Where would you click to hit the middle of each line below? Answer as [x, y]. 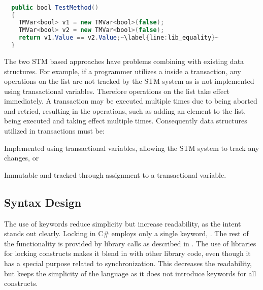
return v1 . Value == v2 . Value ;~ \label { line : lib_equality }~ [119, 38]
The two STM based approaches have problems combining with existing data [124, 61]
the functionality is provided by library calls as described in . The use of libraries [130, 243]
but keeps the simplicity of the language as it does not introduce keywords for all [130, 273]
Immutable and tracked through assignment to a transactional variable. [115, 174]
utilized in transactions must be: [54, 131]
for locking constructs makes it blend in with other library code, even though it [127, 253]
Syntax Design [43, 202]
